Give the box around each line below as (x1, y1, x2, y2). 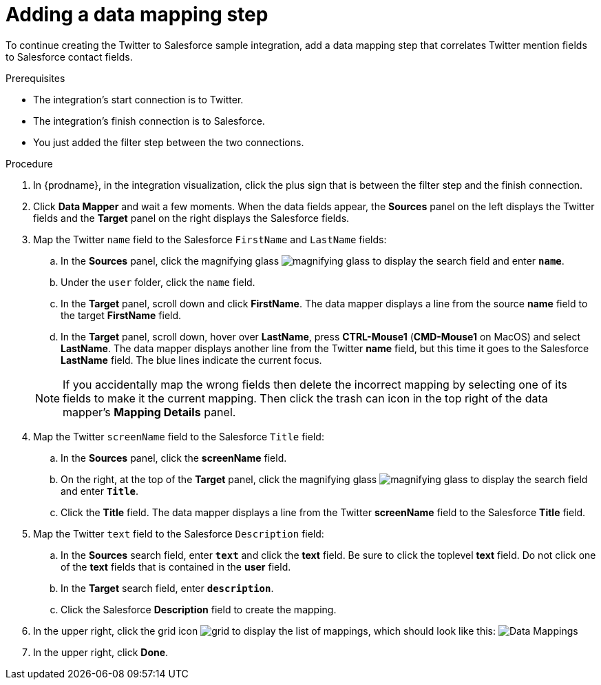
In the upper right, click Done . (33, 646, 169, 658)
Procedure (6, 157, 53, 170)
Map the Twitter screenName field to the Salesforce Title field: (33, 430, 324, 442)
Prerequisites (6, 72, 65, 84)
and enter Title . (61, 484, 139, 497)
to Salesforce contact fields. (6, 50, 133, 63)
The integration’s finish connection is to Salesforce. (33, 114, 265, 127)
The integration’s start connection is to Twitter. (33, 93, 244, 105)
